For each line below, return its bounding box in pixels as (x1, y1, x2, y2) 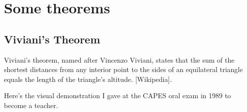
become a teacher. (4, 100, 58, 110)
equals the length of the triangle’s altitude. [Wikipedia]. (4, 74, 172, 84)
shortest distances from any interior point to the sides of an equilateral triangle (4, 64, 243, 75)
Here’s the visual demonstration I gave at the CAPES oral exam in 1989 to (4, 90, 231, 101)
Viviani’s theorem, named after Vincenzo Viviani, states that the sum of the (4, 54, 235, 65)
